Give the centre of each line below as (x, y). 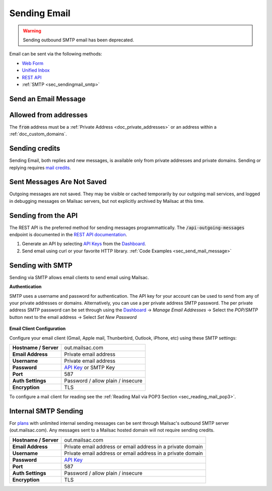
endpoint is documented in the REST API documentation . (68, 235)
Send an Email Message (47, 99)
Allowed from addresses (49, 115)
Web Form (33, 63)
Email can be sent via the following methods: (56, 54)
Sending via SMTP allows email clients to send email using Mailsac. (79, 277)
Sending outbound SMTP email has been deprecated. (79, 40)
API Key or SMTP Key (90, 367)
